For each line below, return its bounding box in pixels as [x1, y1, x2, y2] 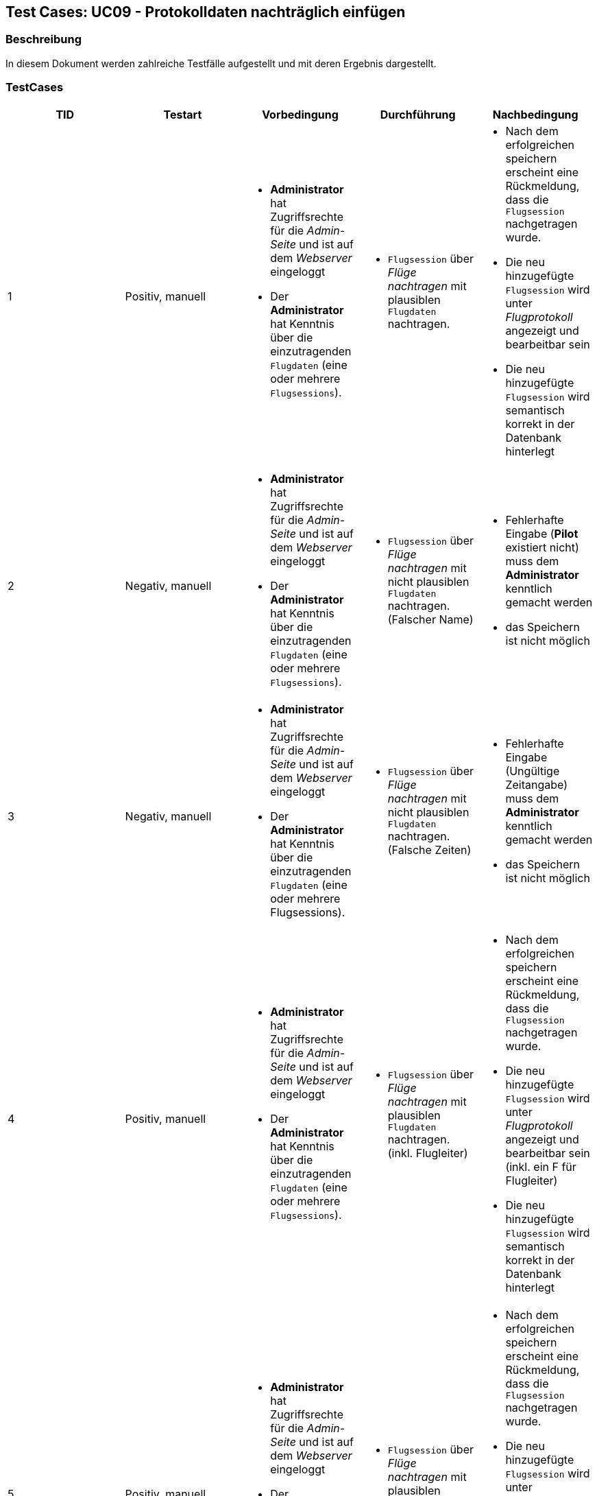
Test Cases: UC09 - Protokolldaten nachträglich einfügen [5, 3, 406, 21]
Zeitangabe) [505, 777, 568, 792]
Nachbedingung [492, 107, 578, 121]
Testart [163, 107, 202, 121]
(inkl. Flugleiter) [387, 1145, 468, 1160]
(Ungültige [505, 763, 560, 778]
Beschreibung [5, 32, 82, 47]
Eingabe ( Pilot [505, 526, 578, 541]
